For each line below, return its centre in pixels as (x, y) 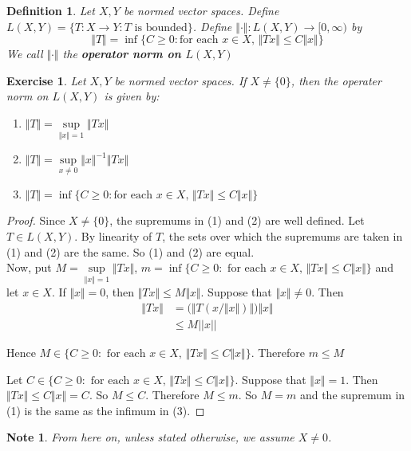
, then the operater (336, 80)
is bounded (161, 27)
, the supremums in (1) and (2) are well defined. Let (237, 220)
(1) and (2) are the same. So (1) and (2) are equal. (130, 251)
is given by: (132, 96)
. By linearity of (113, 236)
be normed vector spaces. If (180, 80)
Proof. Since (36, 220)
